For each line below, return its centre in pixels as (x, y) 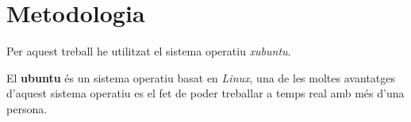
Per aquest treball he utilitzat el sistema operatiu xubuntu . (149, 51)
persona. (27, 108)
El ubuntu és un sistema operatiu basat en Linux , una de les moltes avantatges (201, 77)
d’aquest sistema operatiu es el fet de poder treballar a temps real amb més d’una (205, 93)
